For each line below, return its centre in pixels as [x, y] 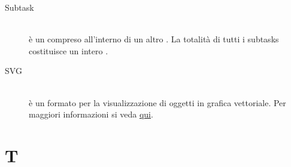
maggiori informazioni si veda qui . [91, 114]
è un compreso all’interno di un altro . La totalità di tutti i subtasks [154, 39]
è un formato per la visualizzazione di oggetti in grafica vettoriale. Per [157, 102]
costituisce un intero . [69, 50]
